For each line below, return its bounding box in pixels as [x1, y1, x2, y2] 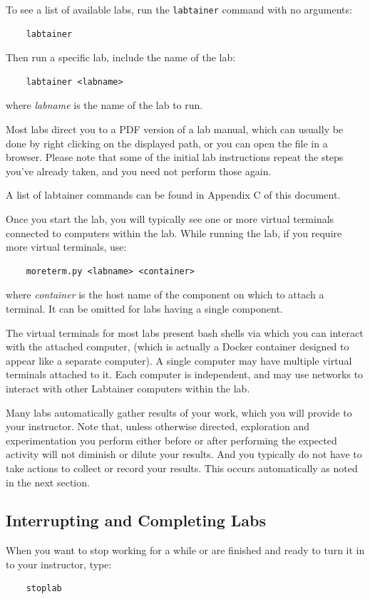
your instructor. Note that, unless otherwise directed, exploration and [6, 419, 310, 434]
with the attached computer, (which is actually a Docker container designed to [6, 339, 349, 354]
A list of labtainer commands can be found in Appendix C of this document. [6, 187, 341, 202]
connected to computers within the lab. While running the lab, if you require [6, 225, 342, 240]
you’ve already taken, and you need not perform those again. [6, 163, 272, 178]
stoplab [26, 583, 62, 594]
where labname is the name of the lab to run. [6, 98, 203, 113]
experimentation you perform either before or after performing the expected [6, 432, 337, 447]
